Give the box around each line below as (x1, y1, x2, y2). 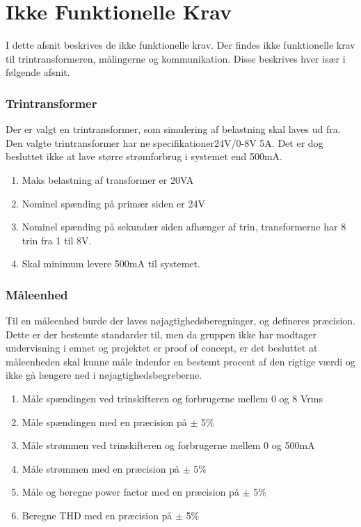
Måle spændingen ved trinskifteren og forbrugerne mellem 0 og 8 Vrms (22, 391, 323, 406)
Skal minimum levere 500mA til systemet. (22, 256, 200, 271)
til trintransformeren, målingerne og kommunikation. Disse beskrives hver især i (6, 51, 346, 65)
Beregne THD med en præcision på (22, 508, 173, 523)
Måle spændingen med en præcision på (22, 414, 187, 429)
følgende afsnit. (6, 65, 70, 79)
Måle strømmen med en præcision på (22, 461, 179, 475)
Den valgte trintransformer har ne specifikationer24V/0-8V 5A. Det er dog (6, 135, 323, 150)
